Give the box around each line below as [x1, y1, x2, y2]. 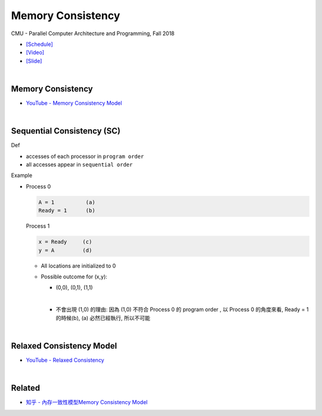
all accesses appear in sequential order [26, 161, 133, 168]
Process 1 [26, 222, 50, 229]
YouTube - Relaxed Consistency [26, 356, 104, 364]
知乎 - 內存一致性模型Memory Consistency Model [26, 399, 148, 406]
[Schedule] [26, 41, 53, 48]
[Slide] [26, 57, 42, 64]
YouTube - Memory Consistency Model [26, 100, 122, 107]
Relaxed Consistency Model [11, 340, 117, 351]
